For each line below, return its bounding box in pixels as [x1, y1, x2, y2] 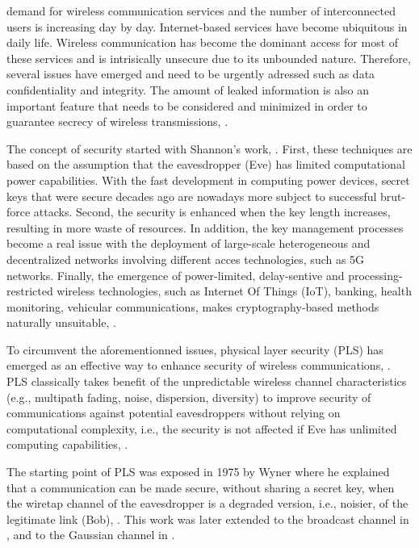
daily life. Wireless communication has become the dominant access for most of [6, 34, 399, 51]
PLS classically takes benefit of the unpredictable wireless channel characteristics [6, 373, 407, 390]
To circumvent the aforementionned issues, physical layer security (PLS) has [6, 341, 383, 358]
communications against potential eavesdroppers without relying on [6, 404, 341, 421]
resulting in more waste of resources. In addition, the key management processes [6, 219, 404, 236]
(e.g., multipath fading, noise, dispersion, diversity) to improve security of [6, 388, 371, 405]
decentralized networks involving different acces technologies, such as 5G [6, 250, 365, 267]
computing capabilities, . [6, 436, 128, 453]
